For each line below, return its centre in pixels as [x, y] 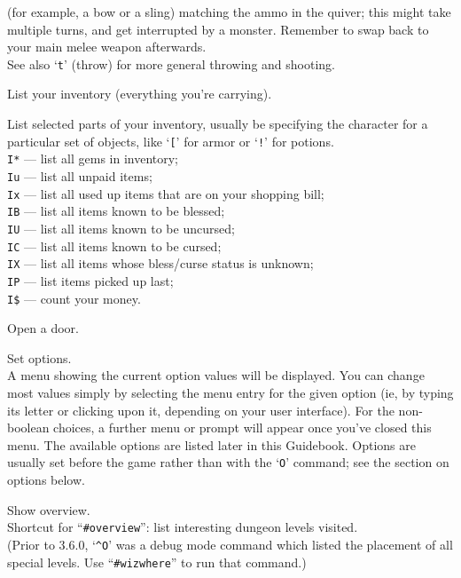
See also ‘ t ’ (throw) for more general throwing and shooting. [171, 63]
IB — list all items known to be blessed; [116, 211]
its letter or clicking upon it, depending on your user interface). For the [201, 410]
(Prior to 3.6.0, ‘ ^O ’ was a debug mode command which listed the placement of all [230, 544]
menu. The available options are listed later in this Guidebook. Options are [211, 444]
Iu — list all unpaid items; [80, 175]
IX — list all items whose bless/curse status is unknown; [160, 263]
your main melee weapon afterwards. [107, 47]
